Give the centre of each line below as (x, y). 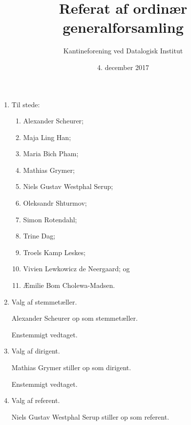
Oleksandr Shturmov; (55, 203)
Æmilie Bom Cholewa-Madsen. (69, 285)
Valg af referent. (36, 400)
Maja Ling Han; (47, 137)
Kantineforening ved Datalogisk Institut (123, 51)
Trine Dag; (39, 236)
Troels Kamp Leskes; (54, 252)
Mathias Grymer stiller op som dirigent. (71, 367)
